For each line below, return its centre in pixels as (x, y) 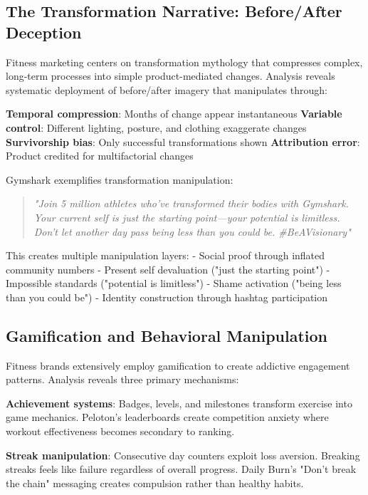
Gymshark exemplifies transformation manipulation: (120, 179)
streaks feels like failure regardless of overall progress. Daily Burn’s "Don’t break (181, 469)
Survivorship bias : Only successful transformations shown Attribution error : (183, 141)
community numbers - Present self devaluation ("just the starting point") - (168, 269)
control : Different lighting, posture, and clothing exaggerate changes (156, 127)
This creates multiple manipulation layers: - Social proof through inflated (165, 255)
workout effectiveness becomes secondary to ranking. (120, 431)
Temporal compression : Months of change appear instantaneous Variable (174, 114)
